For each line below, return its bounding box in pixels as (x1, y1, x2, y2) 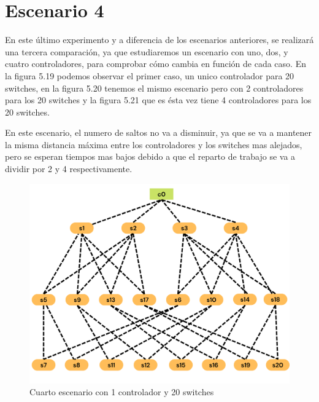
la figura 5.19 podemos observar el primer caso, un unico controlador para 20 (5, 69, 294, 82)
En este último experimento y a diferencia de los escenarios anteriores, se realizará (5, 33, 314, 46)
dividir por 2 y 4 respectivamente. (5, 162, 133, 175)
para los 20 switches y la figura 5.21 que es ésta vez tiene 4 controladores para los (5, 93, 312, 106)
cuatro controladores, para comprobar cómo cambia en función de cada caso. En (5, 57, 306, 70)
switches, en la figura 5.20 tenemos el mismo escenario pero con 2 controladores (5, 81, 304, 94)
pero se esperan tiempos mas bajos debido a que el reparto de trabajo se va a (5, 150, 296, 163)
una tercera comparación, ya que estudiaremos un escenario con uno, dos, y (5, 45, 288, 58)
